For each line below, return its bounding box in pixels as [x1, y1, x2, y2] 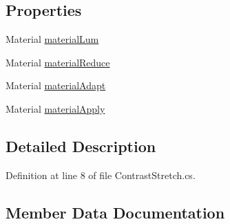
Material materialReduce [6, 55, 110, 69]
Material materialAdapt [6, 78, 106, 93]
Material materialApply [6, 101, 105, 115]
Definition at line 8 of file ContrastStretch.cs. [6, 167, 196, 182]
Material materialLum [6, 32, 99, 46]
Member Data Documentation [6, 201, 225, 223]
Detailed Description [6, 135, 156, 156]
